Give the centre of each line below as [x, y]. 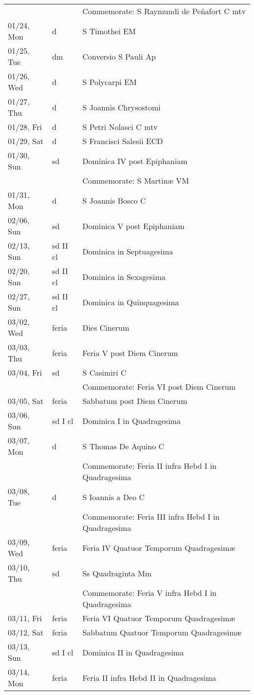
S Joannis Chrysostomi [121, 107]
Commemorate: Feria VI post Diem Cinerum [159, 387]
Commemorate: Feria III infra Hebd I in [151, 516]
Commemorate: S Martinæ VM [136, 180]
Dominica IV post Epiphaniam [135, 161]
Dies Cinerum [106, 327]
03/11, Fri [25, 618]
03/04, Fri [25, 372]
